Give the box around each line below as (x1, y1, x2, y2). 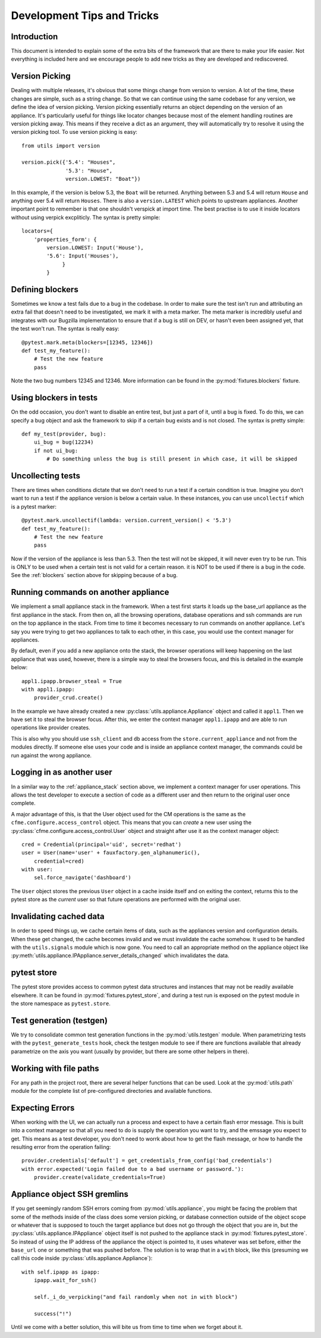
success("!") (33, 1310, 72, 1317)
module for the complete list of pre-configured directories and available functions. (11, 1087, 212, 1094)
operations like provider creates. (11, 724, 90, 731)
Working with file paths (11, 1063, 99, 1073)
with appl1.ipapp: (21, 686, 75, 692)
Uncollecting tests (11, 471, 80, 481)
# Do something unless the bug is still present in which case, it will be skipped (46, 456, 297, 462)
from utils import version (21, 142, 100, 149)
